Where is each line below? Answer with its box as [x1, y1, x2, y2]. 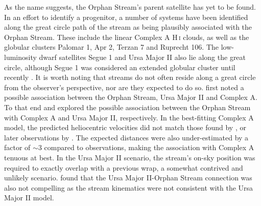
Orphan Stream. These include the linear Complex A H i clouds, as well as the [4, 31, 249, 42]
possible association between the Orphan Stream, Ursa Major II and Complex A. [4, 92, 257, 102]
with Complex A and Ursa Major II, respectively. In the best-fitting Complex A [4, 112, 254, 122]
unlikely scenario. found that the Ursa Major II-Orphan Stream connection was [4, 172, 252, 183]
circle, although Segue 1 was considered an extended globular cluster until [4, 61, 235, 72]
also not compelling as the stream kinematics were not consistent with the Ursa [4, 182, 253, 193]
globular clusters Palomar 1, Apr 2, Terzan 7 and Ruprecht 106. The [4, 42, 219, 52]
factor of [4, 142, 31, 153]
